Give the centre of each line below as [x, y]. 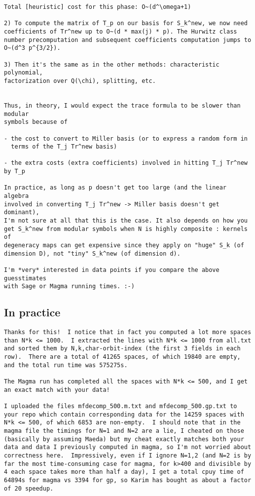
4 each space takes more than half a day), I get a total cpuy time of [124, 472]
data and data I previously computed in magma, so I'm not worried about [128, 447]
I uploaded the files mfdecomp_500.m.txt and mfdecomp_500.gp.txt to [121, 406]
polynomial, [23, 73]
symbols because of [36, 122]
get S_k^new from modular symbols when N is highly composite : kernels [126, 229]
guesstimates [25, 278]
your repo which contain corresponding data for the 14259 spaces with [124, 414]
